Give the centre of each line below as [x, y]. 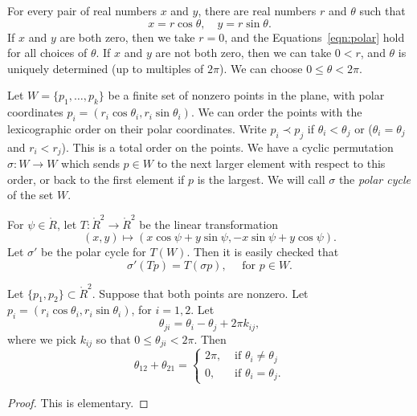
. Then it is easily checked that [263, 252]
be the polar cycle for [94, 252]
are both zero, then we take [127, 37]
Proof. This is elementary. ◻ [78, 402]
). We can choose [261, 68]
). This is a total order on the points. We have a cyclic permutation [227, 147]
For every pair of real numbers [82, 10]
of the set [31, 195]
